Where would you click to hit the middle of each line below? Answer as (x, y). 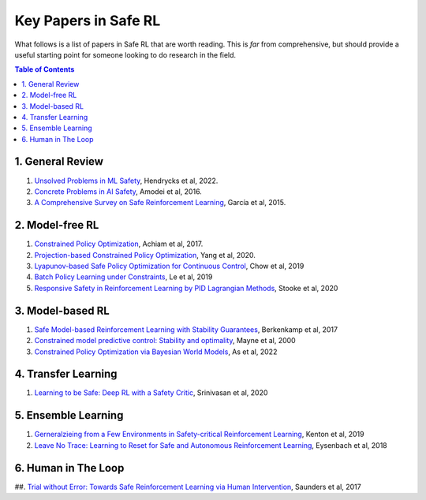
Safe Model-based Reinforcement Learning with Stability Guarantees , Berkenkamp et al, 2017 (186, 329)
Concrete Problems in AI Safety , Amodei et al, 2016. (118, 191)
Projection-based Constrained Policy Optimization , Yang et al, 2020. (145, 255)
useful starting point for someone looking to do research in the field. (125, 54)
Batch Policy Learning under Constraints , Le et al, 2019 (123, 277)
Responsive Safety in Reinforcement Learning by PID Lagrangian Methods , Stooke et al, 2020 (186, 288)
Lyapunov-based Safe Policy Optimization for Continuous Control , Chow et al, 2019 (169, 266)
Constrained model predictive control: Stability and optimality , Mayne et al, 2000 (165, 341)
